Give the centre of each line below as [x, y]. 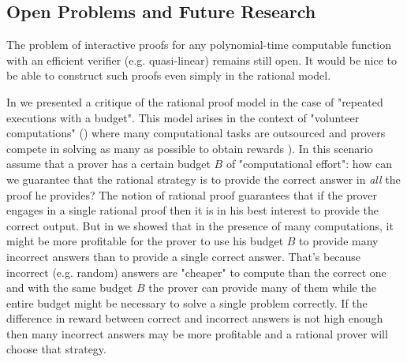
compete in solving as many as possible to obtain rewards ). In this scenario [190, 148]
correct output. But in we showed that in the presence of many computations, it [200, 225]
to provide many [339, 241]
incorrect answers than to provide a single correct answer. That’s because [184, 256]
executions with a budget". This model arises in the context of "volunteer [183, 117]
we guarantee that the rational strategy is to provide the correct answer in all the [203, 179]
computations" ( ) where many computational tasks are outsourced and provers [196, 133]
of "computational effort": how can [309, 164]
